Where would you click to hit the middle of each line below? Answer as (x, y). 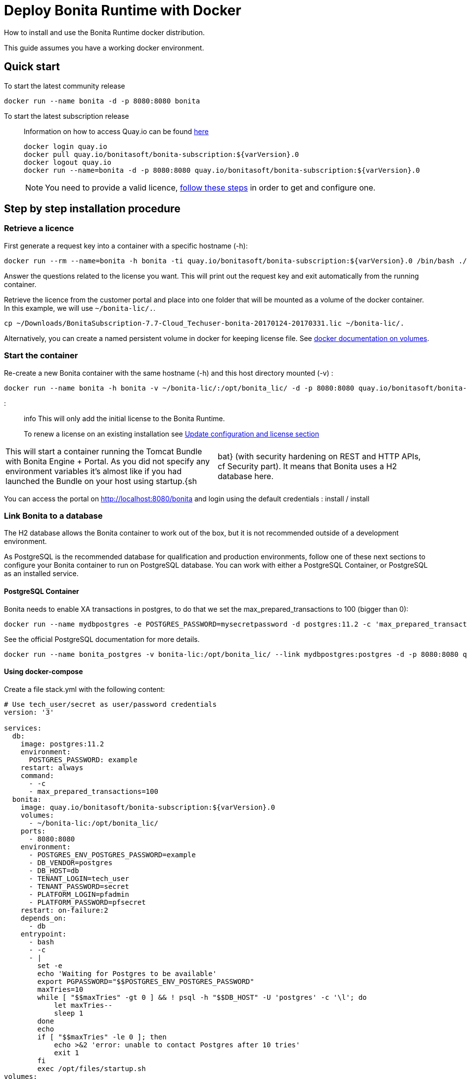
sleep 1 (69, 1013)
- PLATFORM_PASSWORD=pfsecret (87, 902)
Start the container (41, 356)
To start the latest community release (65, 86)
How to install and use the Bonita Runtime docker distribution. (104, 32)
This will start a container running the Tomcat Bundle (104, 451)
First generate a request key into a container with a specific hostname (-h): (126, 245)
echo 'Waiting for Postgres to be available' (127, 973)
